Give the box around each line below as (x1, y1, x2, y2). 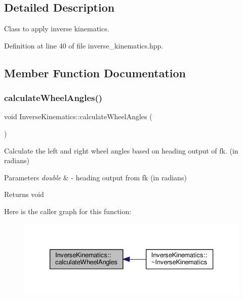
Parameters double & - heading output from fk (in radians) (4, 172, 187, 182)
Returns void (4, 189, 44, 200)
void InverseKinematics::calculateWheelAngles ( (4, 111, 152, 122)
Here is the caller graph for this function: (4, 206, 132, 216)
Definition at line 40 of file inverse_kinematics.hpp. (4, 40, 164, 51)
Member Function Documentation (4, 65, 186, 80)
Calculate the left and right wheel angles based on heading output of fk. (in (4, 145, 238, 156)
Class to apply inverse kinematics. (4, 23, 109, 34)
